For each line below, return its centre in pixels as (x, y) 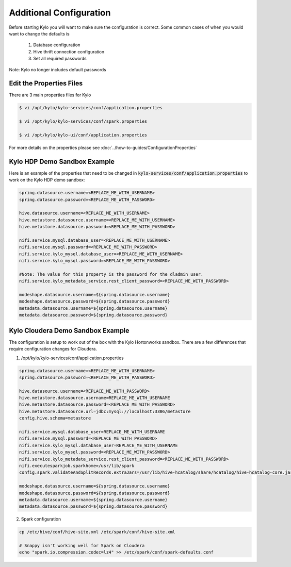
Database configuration (57, 45)
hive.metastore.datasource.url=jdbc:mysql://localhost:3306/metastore (105, 411)
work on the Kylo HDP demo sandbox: (47, 180)
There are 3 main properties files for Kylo (50, 95)
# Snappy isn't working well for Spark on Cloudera (82, 546)
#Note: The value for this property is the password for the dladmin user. (111, 274)
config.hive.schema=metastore (55, 418)
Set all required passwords (60, 59)
